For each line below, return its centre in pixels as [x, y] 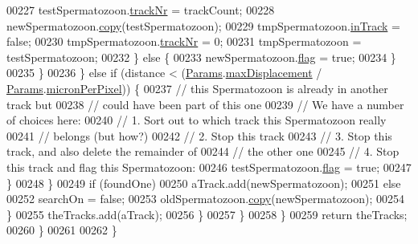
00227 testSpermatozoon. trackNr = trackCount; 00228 [141, 10]
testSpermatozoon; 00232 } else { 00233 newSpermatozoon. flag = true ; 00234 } [201, 57]
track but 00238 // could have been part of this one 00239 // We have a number [205, 104]
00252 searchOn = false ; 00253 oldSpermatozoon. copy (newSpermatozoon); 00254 [205, 199]
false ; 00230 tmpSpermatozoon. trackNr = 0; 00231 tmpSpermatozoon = [184, 41]
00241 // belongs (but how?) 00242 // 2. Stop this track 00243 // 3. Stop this [199, 135]
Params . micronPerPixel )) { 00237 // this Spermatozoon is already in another [197, 88]
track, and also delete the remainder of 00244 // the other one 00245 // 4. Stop [203, 151]
